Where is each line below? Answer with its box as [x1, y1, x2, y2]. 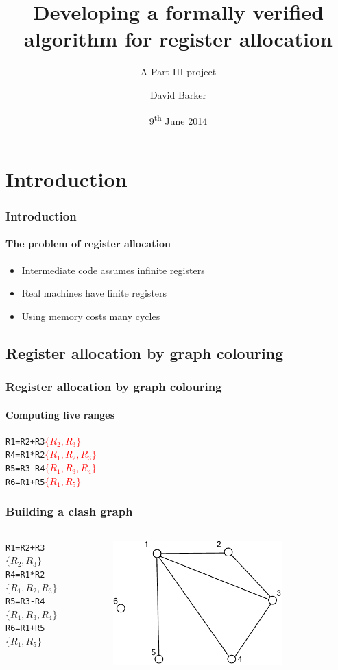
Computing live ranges [5, 407, 114, 421]
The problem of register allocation [5, 236, 171, 251]
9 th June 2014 [149, 111, 208, 127]
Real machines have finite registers [21, 286, 167, 300]
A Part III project [140, 64, 217, 79]
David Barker [149, 87, 207, 101]
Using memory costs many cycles [21, 308, 160, 323]
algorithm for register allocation [24, 25, 333, 53]
